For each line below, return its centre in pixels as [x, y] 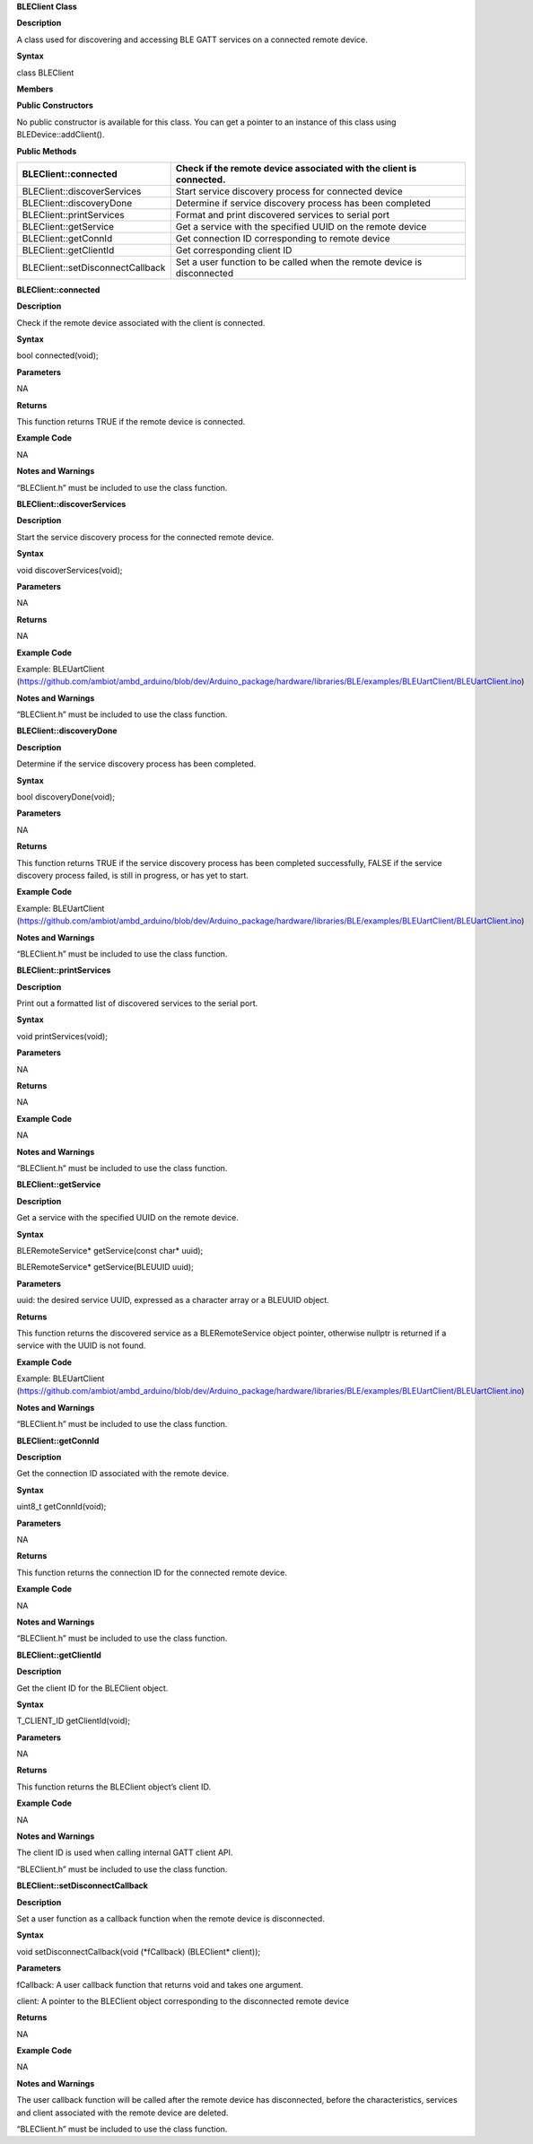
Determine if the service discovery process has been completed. [136, 764]
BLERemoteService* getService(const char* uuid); [110, 1250]
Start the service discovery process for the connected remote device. [145, 537]
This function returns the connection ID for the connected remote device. [152, 1572]
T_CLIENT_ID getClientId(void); [73, 1721]
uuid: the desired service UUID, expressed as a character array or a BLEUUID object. [173, 1300]
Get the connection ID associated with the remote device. [122, 1474]
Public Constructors [55, 105]
